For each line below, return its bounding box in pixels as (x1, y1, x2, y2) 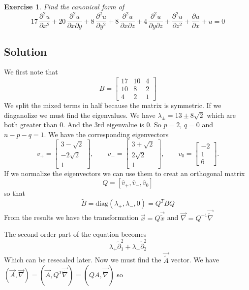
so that (4, 188, 25, 198)
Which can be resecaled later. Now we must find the (4, 254, 161, 265)
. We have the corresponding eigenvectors (44, 129, 169, 140)
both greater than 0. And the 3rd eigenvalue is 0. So (4, 119, 161, 130)
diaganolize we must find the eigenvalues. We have (4, 109, 156, 120)
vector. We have (171, 254, 219, 265)
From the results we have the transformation (4, 212, 139, 222)
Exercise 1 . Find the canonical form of (4, 1, 124, 11)
